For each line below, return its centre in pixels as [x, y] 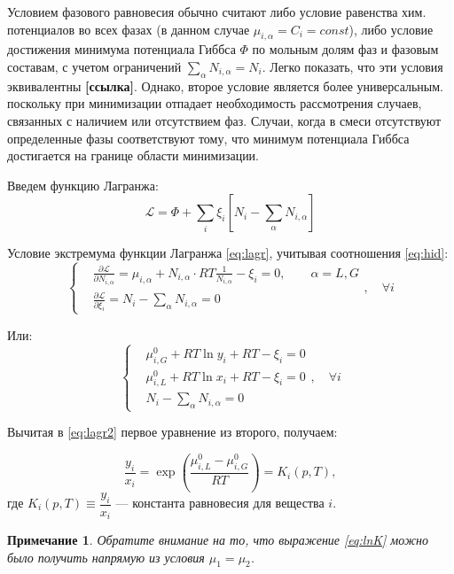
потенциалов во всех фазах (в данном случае [129, 29]
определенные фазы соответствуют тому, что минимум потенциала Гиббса [208, 138]
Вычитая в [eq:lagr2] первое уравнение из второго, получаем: [172, 432]
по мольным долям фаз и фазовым [345, 49]
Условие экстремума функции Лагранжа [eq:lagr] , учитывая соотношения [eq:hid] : [228, 253]
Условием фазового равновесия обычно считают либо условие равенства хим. [217, 12]
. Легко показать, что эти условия [352, 66]
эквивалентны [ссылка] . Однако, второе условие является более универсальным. [226, 85]
